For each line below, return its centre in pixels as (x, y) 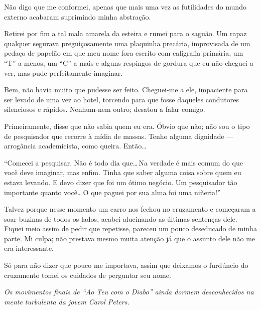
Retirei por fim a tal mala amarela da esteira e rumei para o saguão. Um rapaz (125, 33)
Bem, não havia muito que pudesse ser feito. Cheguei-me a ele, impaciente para (126, 90)
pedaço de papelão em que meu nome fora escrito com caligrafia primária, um (124, 53)
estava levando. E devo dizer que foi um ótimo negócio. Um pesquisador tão (121, 182)
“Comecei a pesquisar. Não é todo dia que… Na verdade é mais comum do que (123, 162)
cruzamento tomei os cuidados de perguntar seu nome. (88, 275)
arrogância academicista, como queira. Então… (75, 146)
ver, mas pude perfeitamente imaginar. (63, 72)
